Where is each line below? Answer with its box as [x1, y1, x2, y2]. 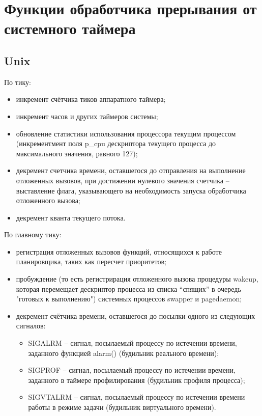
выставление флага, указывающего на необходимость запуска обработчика [16, 185, 246, 196]
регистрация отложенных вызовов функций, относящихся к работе [16, 246, 222, 257]
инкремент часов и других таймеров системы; [16, 110, 158, 121]
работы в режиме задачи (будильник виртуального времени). [28, 402, 216, 412]
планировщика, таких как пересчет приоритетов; [16, 256, 166, 267]
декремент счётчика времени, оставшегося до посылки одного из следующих [16, 310, 255, 321]
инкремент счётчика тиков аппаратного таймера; [16, 94, 166, 104]
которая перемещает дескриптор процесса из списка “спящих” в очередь [16, 283, 241, 294]
